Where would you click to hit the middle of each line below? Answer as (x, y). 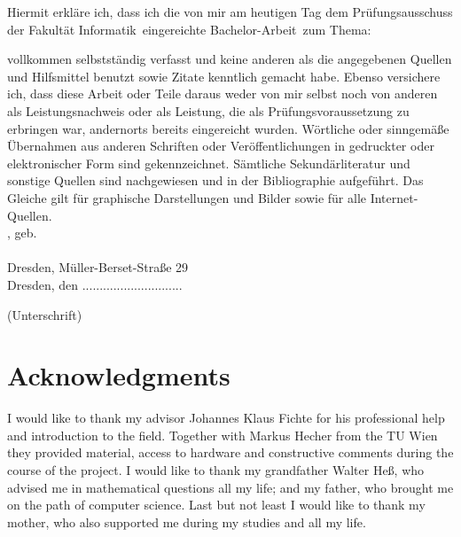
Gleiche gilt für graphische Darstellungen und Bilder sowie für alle (187, 197)
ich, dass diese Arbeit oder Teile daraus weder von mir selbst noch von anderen (223, 93)
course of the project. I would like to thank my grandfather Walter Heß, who (216, 470)
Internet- (394, 197)
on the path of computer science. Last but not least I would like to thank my (216, 505)
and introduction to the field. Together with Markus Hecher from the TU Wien (223, 435)
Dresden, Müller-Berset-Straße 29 (98, 267)
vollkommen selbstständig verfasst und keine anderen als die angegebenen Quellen (230, 59)
